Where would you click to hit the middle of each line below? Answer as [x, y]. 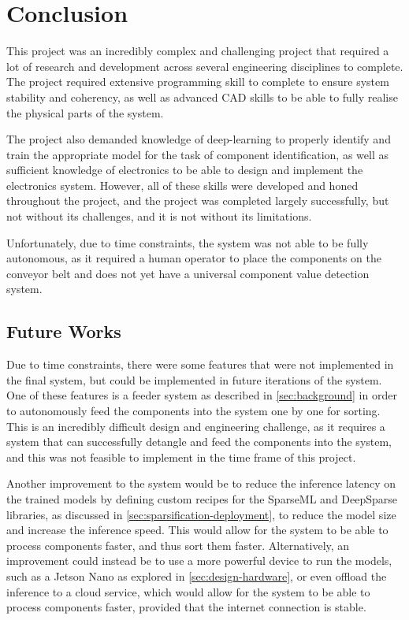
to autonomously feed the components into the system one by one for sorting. [193, 411]
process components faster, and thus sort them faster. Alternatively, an [178, 545]
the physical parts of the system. [85, 112]
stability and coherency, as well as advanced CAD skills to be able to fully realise [202, 97]
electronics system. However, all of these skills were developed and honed [182, 185]
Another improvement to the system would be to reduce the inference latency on [201, 483]
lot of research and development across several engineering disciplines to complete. [205, 66]
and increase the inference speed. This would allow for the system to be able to [197, 530]
